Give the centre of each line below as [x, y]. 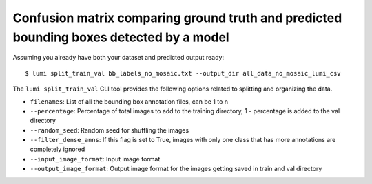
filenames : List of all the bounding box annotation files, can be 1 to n [129, 101]
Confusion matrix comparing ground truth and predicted [177, 18]
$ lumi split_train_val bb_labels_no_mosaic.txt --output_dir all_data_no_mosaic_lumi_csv [183, 73]
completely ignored [58, 149]
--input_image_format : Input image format [95, 159]
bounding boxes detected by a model [121, 37]
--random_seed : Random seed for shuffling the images [110, 130]
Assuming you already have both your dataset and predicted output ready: [118, 58]
